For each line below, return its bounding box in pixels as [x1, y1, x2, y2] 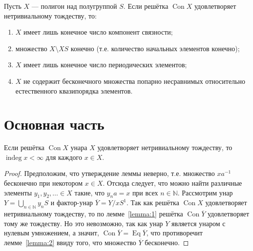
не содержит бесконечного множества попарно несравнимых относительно [23, 76, 245, 86]
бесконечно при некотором [4, 178, 83, 188]
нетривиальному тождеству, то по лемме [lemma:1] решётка [4, 209, 183, 219]
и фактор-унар [50, 197, 93, 208]
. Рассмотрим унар [177, 187, 233, 197]
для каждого [45, 152, 82, 162]
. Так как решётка [126, 197, 179, 208]
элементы [4, 187, 32, 197]
